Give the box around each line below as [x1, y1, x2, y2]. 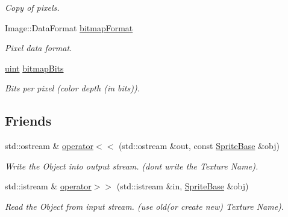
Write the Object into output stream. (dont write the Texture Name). [5, 159, 258, 172]
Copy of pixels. [5, 1, 60, 13]
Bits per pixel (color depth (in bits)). [5, 82, 140, 94]
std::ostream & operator [5, 139, 93, 152]
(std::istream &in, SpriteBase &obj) [116, 180, 249, 192]
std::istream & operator [5, 180, 92, 192]
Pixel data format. [5, 41, 72, 54]
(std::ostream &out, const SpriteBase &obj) [118, 139, 280, 152]
